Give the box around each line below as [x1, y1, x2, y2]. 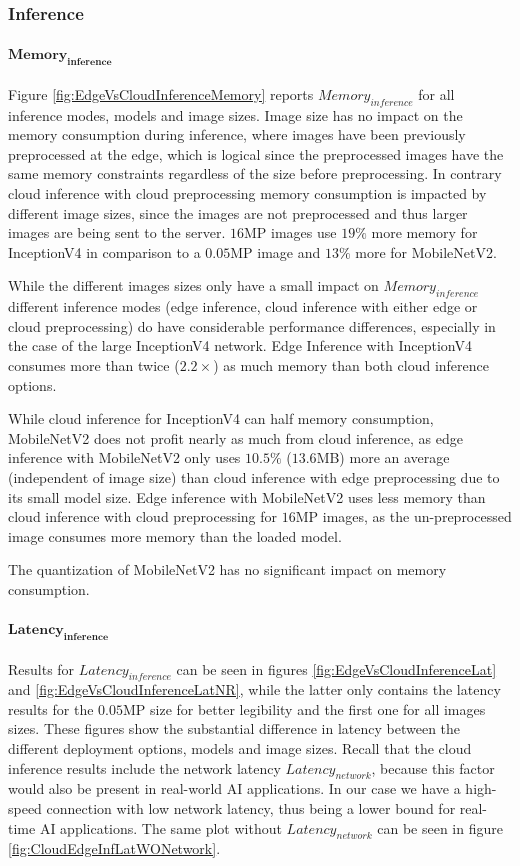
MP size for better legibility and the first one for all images [122, 698, 486, 719]
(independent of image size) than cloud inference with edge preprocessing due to [8, 466, 500, 487]
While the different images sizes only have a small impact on [8, 275, 379, 296]
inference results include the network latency [8, 757, 281, 778]
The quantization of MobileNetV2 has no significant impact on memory [8, 559, 447, 580]
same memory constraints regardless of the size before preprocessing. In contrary [8, 163, 502, 184]
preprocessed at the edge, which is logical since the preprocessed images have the [8, 143, 504, 164]
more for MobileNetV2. [355, 241, 497, 262]
